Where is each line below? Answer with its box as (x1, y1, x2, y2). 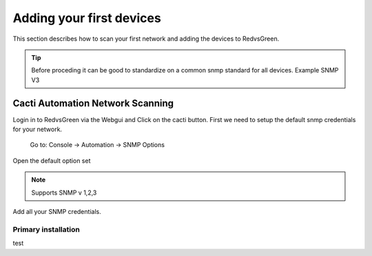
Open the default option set (12, 156, 91, 165)
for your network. (12, 125, 62, 134)
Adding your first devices (12, 10, 161, 26)
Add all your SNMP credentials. (12, 207, 101, 215)
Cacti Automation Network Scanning (12, 97, 174, 109)
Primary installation (12, 224, 81, 234)
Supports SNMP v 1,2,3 (31, 188, 97, 197)
